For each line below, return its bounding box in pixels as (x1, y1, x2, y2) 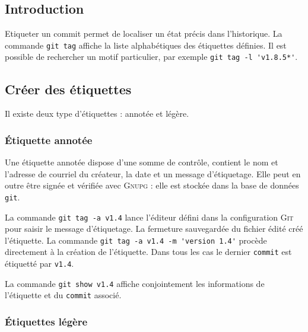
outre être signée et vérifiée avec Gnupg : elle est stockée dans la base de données (5, 179, 299, 191)
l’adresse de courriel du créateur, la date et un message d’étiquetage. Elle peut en (5, 167, 301, 180)
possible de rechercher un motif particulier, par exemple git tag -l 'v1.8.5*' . (5, 50, 298, 63)
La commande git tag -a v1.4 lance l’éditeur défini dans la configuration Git (5, 210, 294, 223)
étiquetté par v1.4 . (5, 257, 74, 270)
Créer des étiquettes (5, 79, 132, 98)
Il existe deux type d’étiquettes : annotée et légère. (5, 107, 189, 120)
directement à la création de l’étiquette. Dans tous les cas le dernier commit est (5, 245, 292, 258)
